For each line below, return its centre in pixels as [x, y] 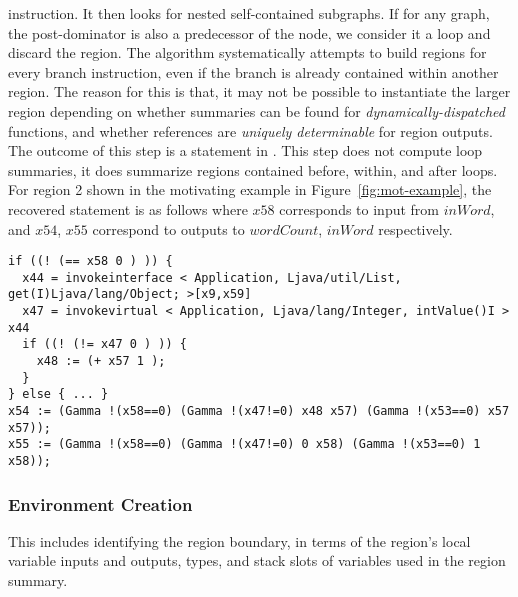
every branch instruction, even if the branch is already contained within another [253, 71]
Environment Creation [100, 503]
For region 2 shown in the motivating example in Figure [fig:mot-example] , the [250, 189]
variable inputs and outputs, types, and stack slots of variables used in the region [257, 560]
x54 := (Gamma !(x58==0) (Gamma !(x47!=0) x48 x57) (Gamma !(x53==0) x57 [259, 411]
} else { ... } [58, 394]
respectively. [415, 228]
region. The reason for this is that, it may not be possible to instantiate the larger [259, 91]
